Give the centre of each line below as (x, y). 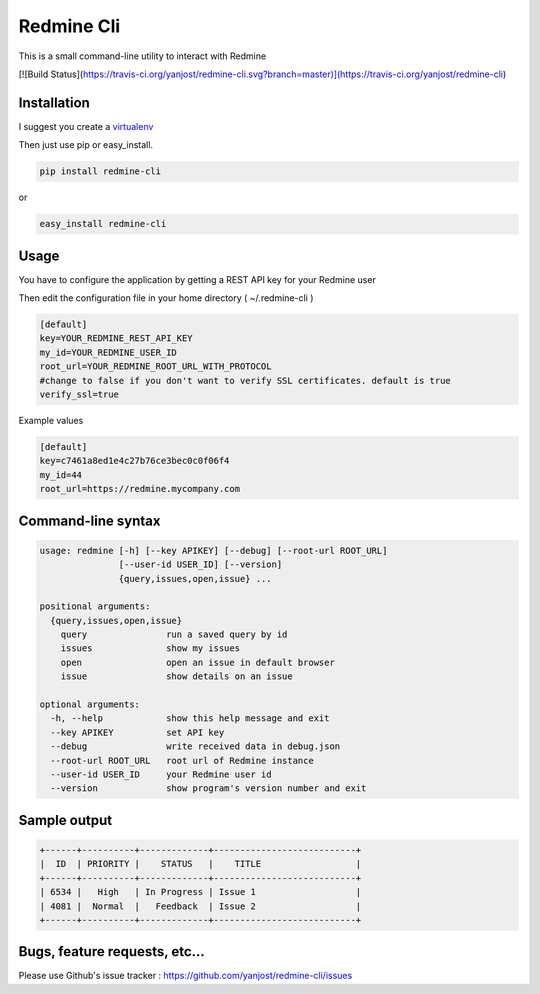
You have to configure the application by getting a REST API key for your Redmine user (197, 279)
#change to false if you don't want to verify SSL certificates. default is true (245, 380)
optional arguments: (89, 704)
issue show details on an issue (177, 676)
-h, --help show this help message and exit (190, 718)
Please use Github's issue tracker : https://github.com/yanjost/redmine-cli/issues (185, 976)
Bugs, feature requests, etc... (111, 951)
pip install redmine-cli (100, 171)
